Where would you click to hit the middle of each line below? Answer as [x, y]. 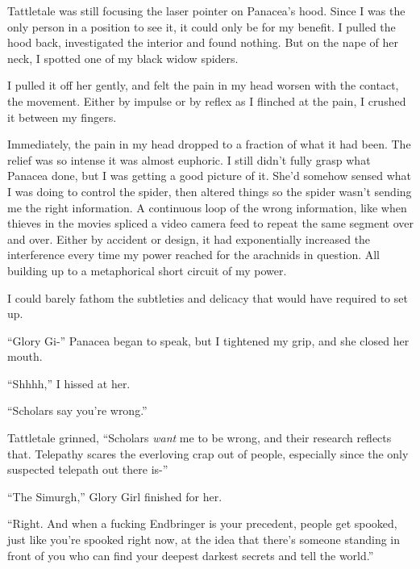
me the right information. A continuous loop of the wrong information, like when [207, 207]
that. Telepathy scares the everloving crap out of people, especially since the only [208, 453]
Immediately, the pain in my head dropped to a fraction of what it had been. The [209, 144]
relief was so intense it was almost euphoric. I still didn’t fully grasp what [189, 159]
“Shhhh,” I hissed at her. [69, 383]
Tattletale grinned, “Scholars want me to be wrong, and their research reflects [200, 438]
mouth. [25, 356]
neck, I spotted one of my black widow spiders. [123, 58]
